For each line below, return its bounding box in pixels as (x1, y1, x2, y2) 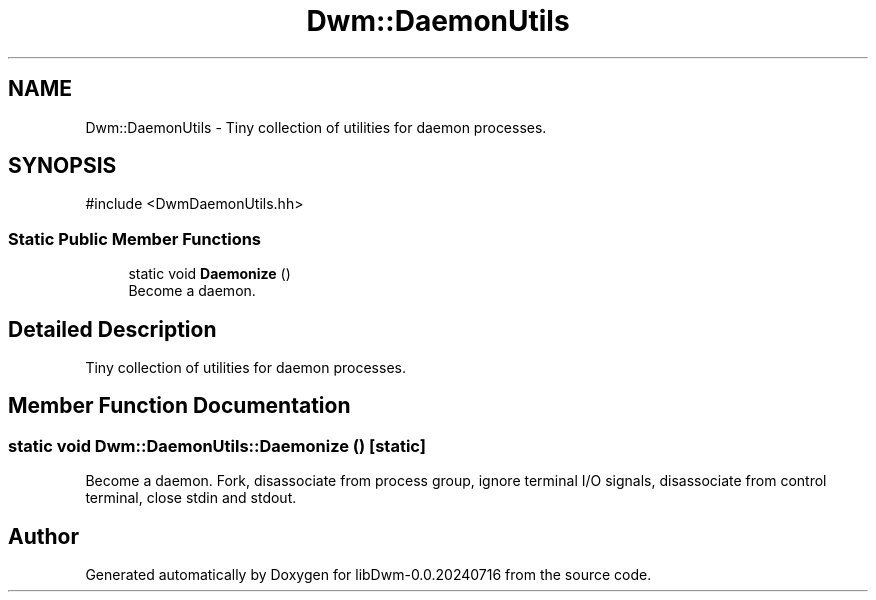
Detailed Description (8, 316, 217, 342)
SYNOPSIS (8, 153, 117, 179)
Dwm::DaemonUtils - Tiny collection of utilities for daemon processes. (85, 118, 547, 136)
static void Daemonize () (128, 265, 291, 283)
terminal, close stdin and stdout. (85, 489, 297, 507)
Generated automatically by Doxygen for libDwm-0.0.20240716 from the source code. (85, 566, 652, 584)
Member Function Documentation (8, 393, 351, 419)
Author (8, 523, 79, 549)
